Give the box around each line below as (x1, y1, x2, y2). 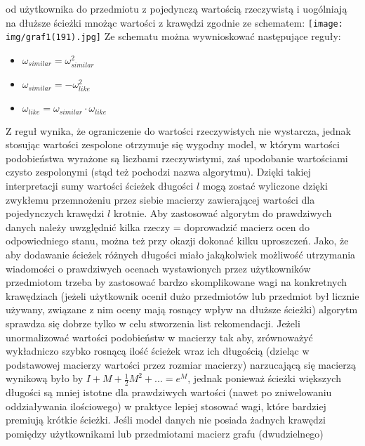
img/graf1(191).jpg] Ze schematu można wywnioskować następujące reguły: (6, 29, 341, 44)
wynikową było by (6, 371, 84, 386)
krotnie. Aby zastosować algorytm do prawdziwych (113, 206, 332, 221)
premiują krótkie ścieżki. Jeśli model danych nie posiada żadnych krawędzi (6, 412, 326, 427)
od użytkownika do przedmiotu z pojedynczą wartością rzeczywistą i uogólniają (6, 1, 347, 15)
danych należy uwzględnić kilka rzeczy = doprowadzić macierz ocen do (6, 219, 310, 234)
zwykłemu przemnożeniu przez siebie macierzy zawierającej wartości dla (6, 192, 315, 206)
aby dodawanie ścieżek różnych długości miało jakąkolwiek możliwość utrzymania (6, 247, 356, 262)
